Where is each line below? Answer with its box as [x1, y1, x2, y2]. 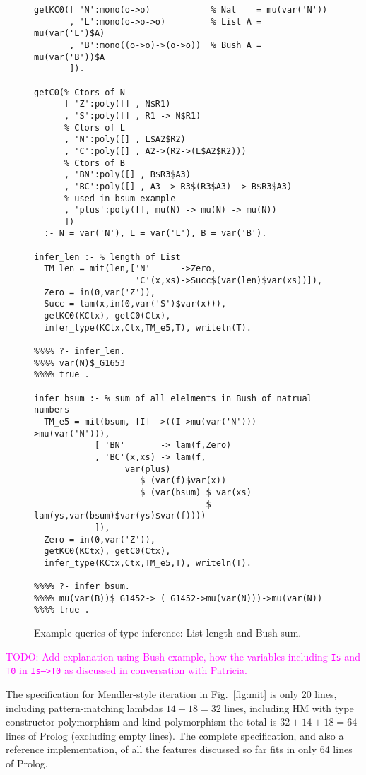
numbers [34, 405, 70, 415]
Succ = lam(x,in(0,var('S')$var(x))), [44, 299, 227, 309]
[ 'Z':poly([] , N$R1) [64, 99, 171, 110]
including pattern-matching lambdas [6, 700, 163, 715]
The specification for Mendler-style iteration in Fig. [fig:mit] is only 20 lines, [6, 687, 337, 702]
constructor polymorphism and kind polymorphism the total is [6, 714, 277, 729]
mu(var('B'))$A [34, 52, 105, 62]
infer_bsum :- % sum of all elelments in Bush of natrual [34, 393, 312, 403]
